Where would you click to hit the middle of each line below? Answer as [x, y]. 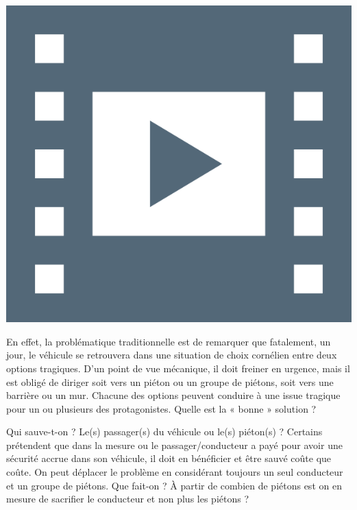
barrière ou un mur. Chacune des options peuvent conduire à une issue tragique [173, 395]
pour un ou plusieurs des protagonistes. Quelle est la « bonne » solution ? [161, 408]
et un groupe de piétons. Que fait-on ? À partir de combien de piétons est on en [174, 485]
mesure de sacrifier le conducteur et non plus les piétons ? [128, 499]
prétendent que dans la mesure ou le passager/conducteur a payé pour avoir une [174, 445]
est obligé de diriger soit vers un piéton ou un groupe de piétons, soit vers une [170, 381]
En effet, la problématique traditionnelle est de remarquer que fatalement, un [169, 341]
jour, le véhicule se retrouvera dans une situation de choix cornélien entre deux [172, 355]
